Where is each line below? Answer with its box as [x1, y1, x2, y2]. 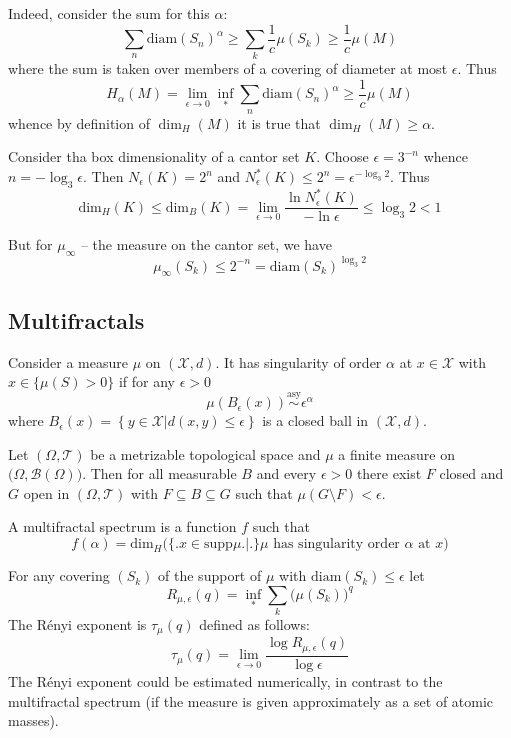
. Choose [316, 146, 369, 167]
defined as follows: [199, 613, 310, 634]
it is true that [237, 112, 321, 133]
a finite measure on [338, 443, 456, 464]
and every [256, 463, 317, 484]
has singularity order [273, 537, 400, 552]
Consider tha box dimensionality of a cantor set [8, 146, 300, 167]
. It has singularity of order [215, 351, 382, 372]
